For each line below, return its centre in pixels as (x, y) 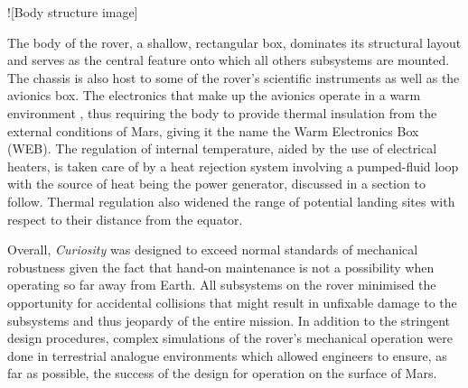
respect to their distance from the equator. (125, 219)
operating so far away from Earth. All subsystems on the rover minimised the (222, 285)
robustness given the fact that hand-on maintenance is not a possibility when (221, 267)
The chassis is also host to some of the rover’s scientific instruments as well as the (234, 77)
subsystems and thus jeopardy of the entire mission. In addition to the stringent (229, 320)
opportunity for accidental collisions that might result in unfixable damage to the (232, 302)
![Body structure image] (73, 12)
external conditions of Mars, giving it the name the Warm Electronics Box (213, 130)
